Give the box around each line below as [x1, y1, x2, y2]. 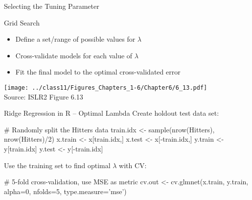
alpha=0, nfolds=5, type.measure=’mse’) [4, 186, 127, 196]
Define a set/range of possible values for [15, 34, 136, 44]
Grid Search [4, 17, 40, 27]
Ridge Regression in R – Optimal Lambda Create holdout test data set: [4, 108, 219, 118]
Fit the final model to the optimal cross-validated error [15, 67, 181, 77]
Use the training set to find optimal [4, 160, 111, 170]
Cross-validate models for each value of [15, 50, 133, 60]
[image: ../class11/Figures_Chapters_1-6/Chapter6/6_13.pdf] [4, 84, 207, 91]
